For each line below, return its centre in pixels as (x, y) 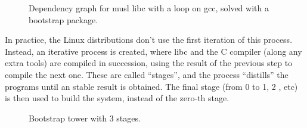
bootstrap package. (63, 19)
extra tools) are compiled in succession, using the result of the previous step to (149, 63)
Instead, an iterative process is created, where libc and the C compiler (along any (153, 51)
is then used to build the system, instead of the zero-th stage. (117, 98)
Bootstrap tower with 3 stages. (85, 118)
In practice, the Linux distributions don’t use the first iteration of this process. (149, 40)
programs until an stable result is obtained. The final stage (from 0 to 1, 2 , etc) (151, 86)
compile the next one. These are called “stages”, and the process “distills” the (147, 74)
